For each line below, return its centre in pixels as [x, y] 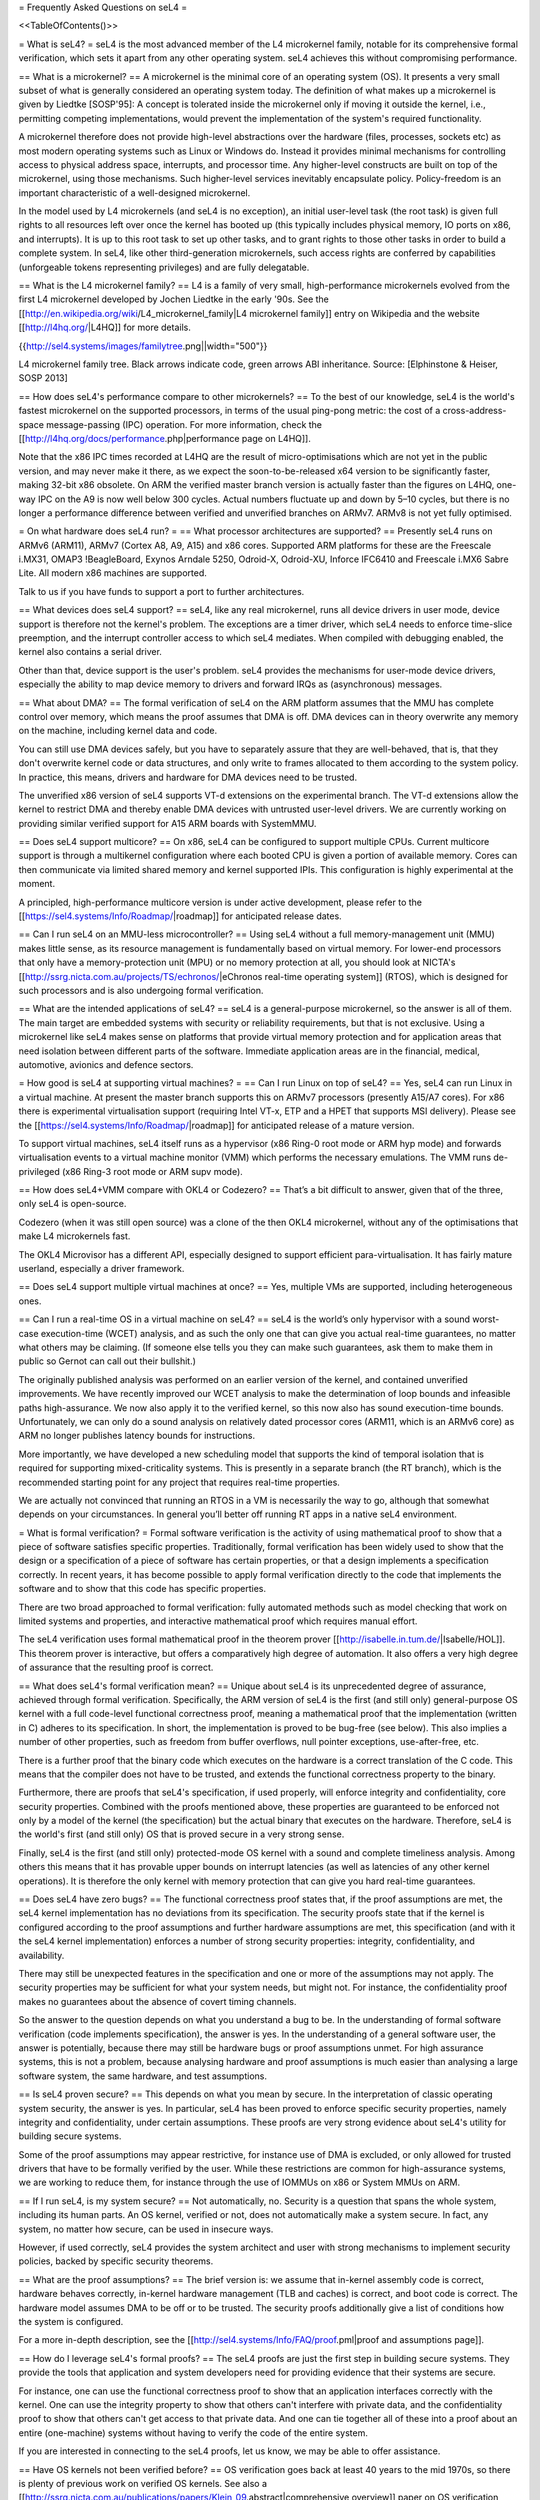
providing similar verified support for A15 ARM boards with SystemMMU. [167, 823]
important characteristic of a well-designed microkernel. [134, 192]
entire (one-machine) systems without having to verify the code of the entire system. [193, 2432]
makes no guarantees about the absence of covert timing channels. [157, 2001]
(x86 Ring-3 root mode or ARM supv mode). [152, 1171]
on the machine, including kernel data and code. [118, 731]
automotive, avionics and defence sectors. [106, 1064]
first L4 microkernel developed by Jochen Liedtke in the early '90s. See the [174, 299]
